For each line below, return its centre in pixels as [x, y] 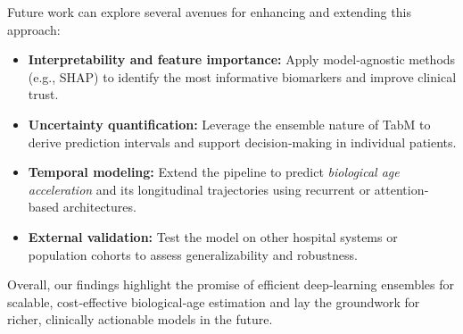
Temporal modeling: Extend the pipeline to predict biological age [214, 172]
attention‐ [401, 189]
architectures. [99, 207]
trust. [43, 94]
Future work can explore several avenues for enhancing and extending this [209, 12]
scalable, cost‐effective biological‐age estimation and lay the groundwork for [214, 301]
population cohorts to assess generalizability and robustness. [193, 254]
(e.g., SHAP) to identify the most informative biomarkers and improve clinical [242, 76]
